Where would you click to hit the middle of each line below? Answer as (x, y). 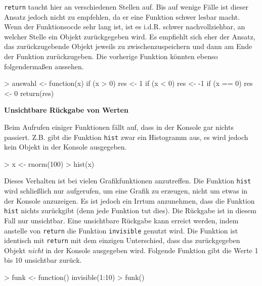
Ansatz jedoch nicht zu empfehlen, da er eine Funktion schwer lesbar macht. (122, 16)
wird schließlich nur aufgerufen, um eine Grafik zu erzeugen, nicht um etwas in (126, 191)
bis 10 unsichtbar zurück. (43, 260)
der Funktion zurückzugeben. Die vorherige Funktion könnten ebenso (111, 56)
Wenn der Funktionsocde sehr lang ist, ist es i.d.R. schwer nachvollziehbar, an (125, 27)
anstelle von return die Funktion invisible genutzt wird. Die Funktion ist (121, 230)
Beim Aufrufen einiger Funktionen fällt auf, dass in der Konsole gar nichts (119, 127)
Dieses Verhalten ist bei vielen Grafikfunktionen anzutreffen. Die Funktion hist (128, 181)
